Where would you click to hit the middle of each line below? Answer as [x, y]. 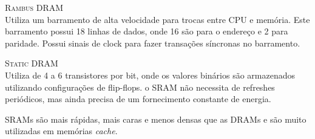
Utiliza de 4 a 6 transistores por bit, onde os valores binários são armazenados [150, 75]
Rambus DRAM [34, 7]
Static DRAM [32, 63]
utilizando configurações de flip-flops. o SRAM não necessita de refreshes [140, 87]
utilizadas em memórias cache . [61, 131]
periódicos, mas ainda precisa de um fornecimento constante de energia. [138, 99]
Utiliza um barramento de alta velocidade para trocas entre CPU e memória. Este [157, 19]
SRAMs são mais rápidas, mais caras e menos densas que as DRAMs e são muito [156, 119]
